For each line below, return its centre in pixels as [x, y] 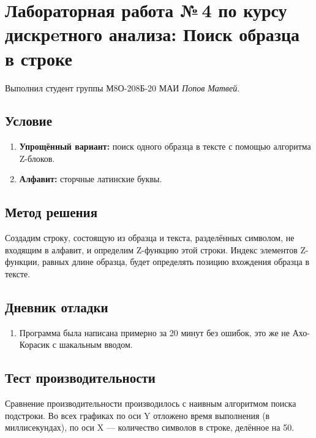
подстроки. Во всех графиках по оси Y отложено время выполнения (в [137, 415]
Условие [28, 121]
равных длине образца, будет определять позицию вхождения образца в [176, 262]
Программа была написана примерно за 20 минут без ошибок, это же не [155, 332]
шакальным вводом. [96, 344]
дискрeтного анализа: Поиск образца [152, 34]
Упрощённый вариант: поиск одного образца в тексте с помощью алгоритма [165, 146]
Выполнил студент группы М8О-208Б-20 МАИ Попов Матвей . [122, 87]
